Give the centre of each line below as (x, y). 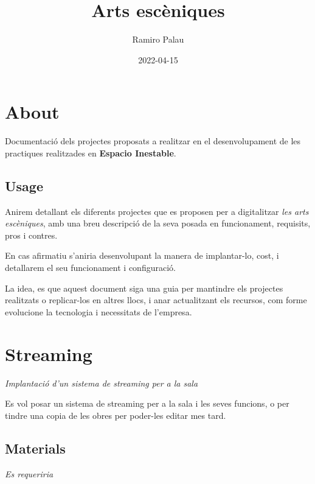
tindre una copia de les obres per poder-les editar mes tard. (116, 415)
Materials (35, 448)
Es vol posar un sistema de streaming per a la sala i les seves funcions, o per (147, 403)
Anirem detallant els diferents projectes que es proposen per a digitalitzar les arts (157, 211)
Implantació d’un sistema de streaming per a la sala (102, 383)
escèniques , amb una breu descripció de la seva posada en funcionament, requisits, (158, 223)
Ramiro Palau (158, 39)
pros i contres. (31, 235)
